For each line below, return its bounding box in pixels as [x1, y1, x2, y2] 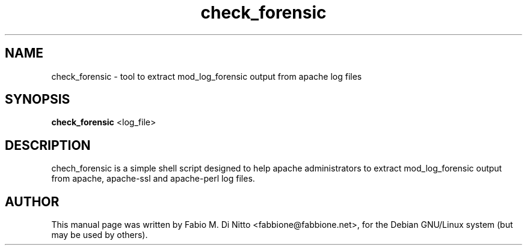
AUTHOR [5, 194, 60, 209]
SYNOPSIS [5, 92, 70, 107]
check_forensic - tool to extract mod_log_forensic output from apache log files [51, 71, 362, 82]
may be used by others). [51, 230, 148, 240]
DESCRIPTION [5, 137, 91, 153]
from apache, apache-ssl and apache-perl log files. [51, 173, 255, 184]
